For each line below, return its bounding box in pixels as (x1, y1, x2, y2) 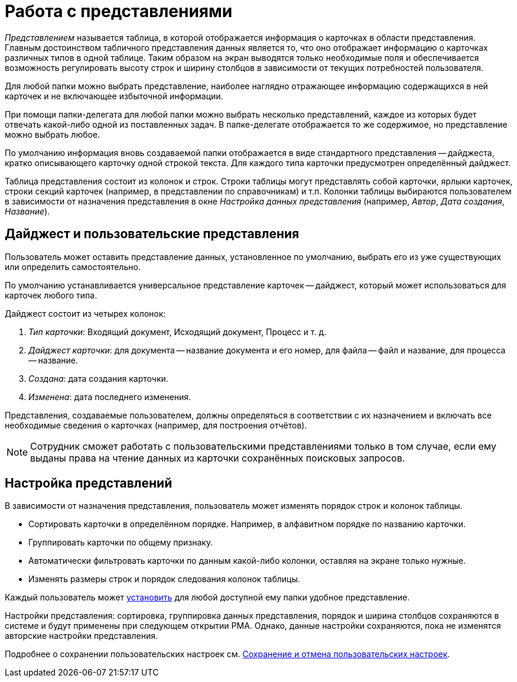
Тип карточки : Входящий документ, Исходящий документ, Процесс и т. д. (28, 326, 327, 337)
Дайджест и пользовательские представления (5, 226, 300, 242)
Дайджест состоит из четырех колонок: (5, 308, 166, 319)
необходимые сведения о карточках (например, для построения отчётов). (5, 420, 307, 430)
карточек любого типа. (5, 290, 97, 300)
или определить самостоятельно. (5, 261, 141, 272)
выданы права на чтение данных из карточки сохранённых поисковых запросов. (30, 452, 405, 464)
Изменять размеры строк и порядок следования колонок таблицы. (28, 574, 300, 584)
